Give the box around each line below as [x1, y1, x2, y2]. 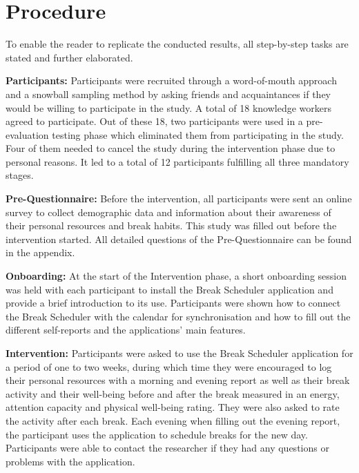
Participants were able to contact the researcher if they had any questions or [6, 441, 329, 455]
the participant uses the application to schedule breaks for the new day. [6, 427, 308, 441]
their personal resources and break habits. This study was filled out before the [6, 218, 337, 233]
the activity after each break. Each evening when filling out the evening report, [6, 413, 340, 427]
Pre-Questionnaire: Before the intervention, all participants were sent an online [6, 191, 352, 206]
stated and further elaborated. [6, 50, 133, 64]
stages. [6, 168, 34, 182]
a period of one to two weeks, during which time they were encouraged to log [6, 359, 332, 374]
